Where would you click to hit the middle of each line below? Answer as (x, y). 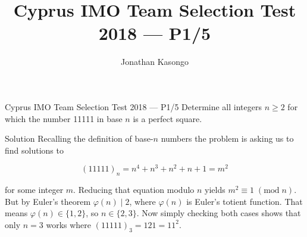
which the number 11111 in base (64, 118)
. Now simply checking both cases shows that (219, 213)
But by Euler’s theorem (48, 201)
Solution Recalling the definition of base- (79, 138)
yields (215, 190)
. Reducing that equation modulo (134, 190)
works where (69, 224)
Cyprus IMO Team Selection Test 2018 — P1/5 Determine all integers (133, 106)
